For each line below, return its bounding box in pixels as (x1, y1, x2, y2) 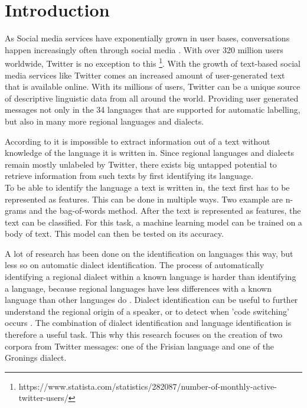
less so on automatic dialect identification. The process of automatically (5, 259, 264, 271)
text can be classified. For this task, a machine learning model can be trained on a (5, 216, 302, 228)
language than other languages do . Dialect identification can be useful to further (5, 293, 298, 306)
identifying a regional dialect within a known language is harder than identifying (5, 270, 296, 283)
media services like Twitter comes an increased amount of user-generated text (5, 68, 285, 81)
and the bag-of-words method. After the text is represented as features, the (29, 204, 301, 217)
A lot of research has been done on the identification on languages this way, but (5, 247, 293, 259)
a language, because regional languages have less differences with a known (5, 282, 272, 294)
